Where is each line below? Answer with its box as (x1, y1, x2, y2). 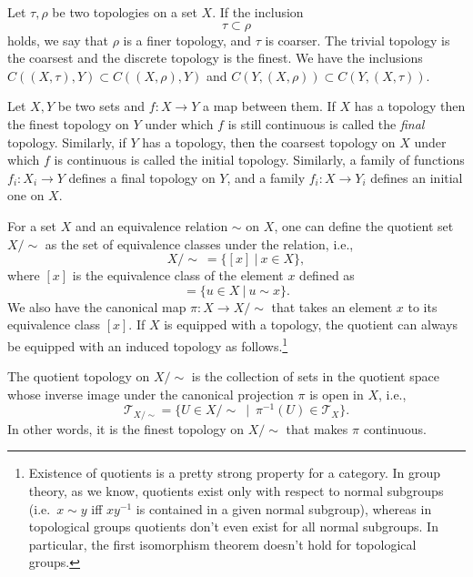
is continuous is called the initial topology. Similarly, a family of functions (54, 150, 465, 169)
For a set (7, 216, 56, 235)
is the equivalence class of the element (72, 266, 284, 285)
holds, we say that (7, 30, 108, 49)
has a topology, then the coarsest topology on (142, 132, 396, 151)
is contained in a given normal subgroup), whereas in (136, 499, 432, 518)
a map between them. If (203, 96, 336, 116)
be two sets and (57, 96, 146, 116)
